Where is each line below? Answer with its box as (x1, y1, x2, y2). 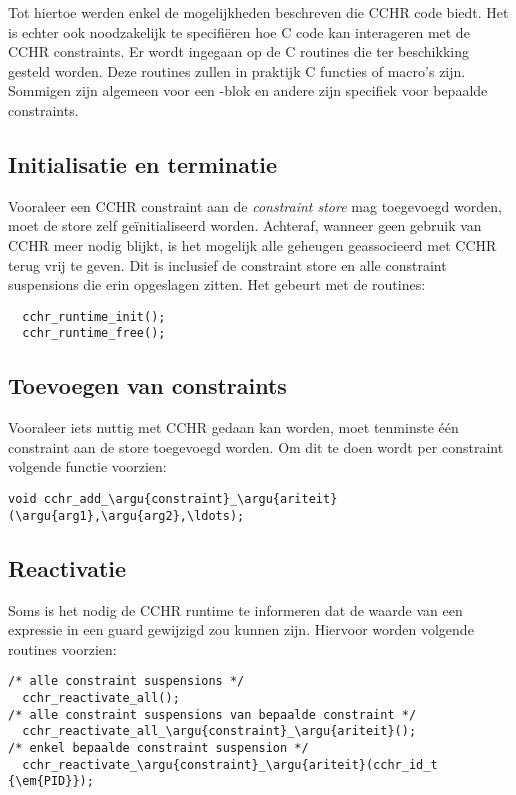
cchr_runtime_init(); (22, 309, 166, 324)
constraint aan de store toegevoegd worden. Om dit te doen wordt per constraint (8, 436, 504, 457)
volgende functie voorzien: (8, 456, 167, 477)
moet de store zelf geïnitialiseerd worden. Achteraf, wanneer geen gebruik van (8, 215, 482, 236)
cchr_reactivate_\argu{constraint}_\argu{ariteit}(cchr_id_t (22, 757, 438, 772)
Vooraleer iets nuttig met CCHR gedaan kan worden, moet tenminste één (8, 417, 459, 438)
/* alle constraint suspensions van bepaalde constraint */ (8, 707, 417, 722)
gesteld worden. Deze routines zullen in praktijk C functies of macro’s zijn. (8, 60, 466, 81)
